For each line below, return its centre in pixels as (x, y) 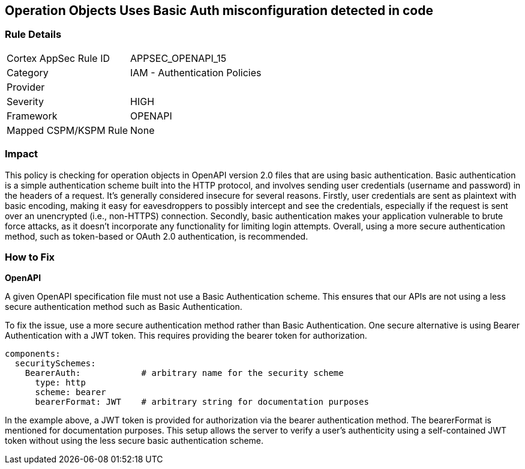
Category (28, 72)
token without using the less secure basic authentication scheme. (134, 441)
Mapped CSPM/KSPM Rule (67, 130)
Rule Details (33, 35)
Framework (32, 116)
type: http (60, 383)
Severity (25, 101)
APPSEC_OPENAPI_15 (178, 58)
